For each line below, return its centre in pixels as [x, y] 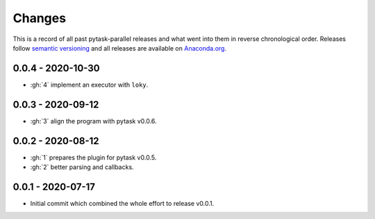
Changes [39, 18]
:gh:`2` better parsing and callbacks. [82, 167]
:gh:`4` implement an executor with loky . [89, 85]
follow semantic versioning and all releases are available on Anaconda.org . [120, 48]
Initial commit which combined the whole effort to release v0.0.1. [122, 203]
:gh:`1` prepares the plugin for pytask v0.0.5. [93, 157]
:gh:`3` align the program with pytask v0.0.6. [93, 121]
